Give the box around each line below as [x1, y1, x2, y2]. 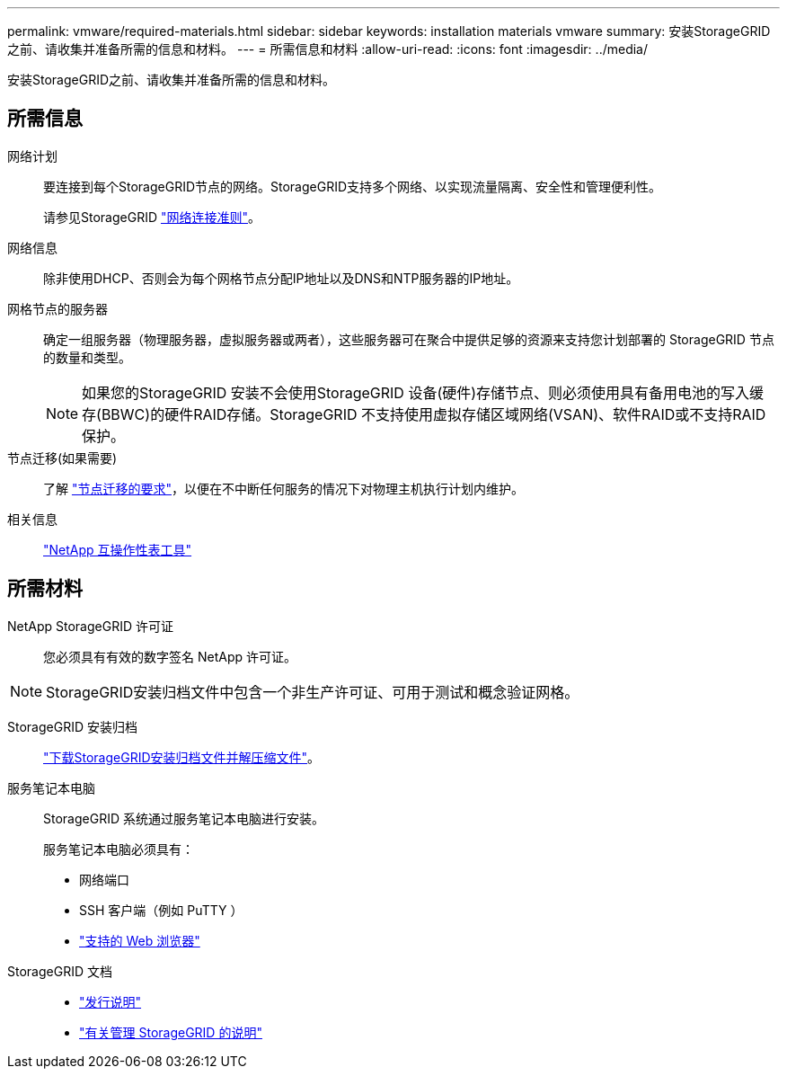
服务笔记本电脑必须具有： [43, 840, 194, 857]
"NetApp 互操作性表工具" [43, 541, 192, 557]
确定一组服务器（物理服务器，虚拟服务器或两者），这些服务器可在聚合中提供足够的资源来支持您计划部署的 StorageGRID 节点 [43, 331, 774, 347]
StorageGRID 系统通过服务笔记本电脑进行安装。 [43, 810, 324, 826]
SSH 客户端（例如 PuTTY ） [79, 902, 243, 918]
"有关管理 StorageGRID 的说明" [79, 1024, 262, 1040]
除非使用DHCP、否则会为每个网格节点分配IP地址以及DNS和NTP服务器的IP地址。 [43, 270, 519, 286]
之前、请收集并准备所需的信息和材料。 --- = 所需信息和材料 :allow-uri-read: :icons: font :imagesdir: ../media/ [7, 41, 649, 57]
